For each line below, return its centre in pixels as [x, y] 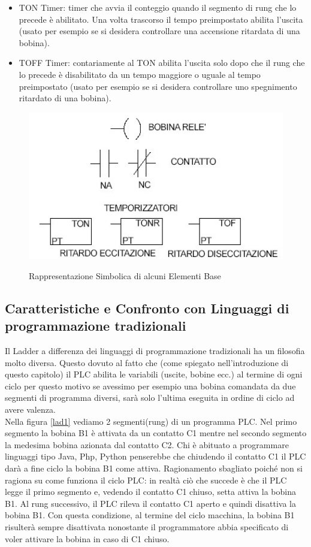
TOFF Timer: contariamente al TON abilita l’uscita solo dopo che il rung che [162, 63]
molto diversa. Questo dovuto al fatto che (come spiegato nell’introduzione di [147, 362]
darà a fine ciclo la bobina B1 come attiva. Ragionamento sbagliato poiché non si [154, 468]
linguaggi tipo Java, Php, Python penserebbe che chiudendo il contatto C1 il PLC [155, 456]
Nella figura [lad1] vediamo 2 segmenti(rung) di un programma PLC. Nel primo [151, 421]
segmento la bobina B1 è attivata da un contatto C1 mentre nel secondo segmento [156, 433]
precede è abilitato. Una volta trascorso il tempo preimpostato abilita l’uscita [161, 19]
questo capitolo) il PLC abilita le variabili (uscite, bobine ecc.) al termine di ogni [154, 374]
